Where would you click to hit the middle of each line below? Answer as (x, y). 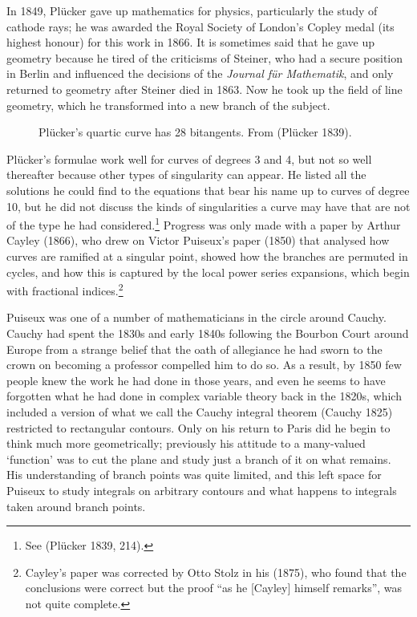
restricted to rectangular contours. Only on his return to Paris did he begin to (198, 427)
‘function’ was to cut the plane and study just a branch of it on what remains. (199, 459)
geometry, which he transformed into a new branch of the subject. (168, 105)
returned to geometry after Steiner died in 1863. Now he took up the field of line (204, 89)
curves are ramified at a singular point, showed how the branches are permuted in (207, 256)
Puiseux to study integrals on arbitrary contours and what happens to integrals (202, 490)
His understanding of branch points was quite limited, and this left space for (194, 475)
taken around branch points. (76, 506)
